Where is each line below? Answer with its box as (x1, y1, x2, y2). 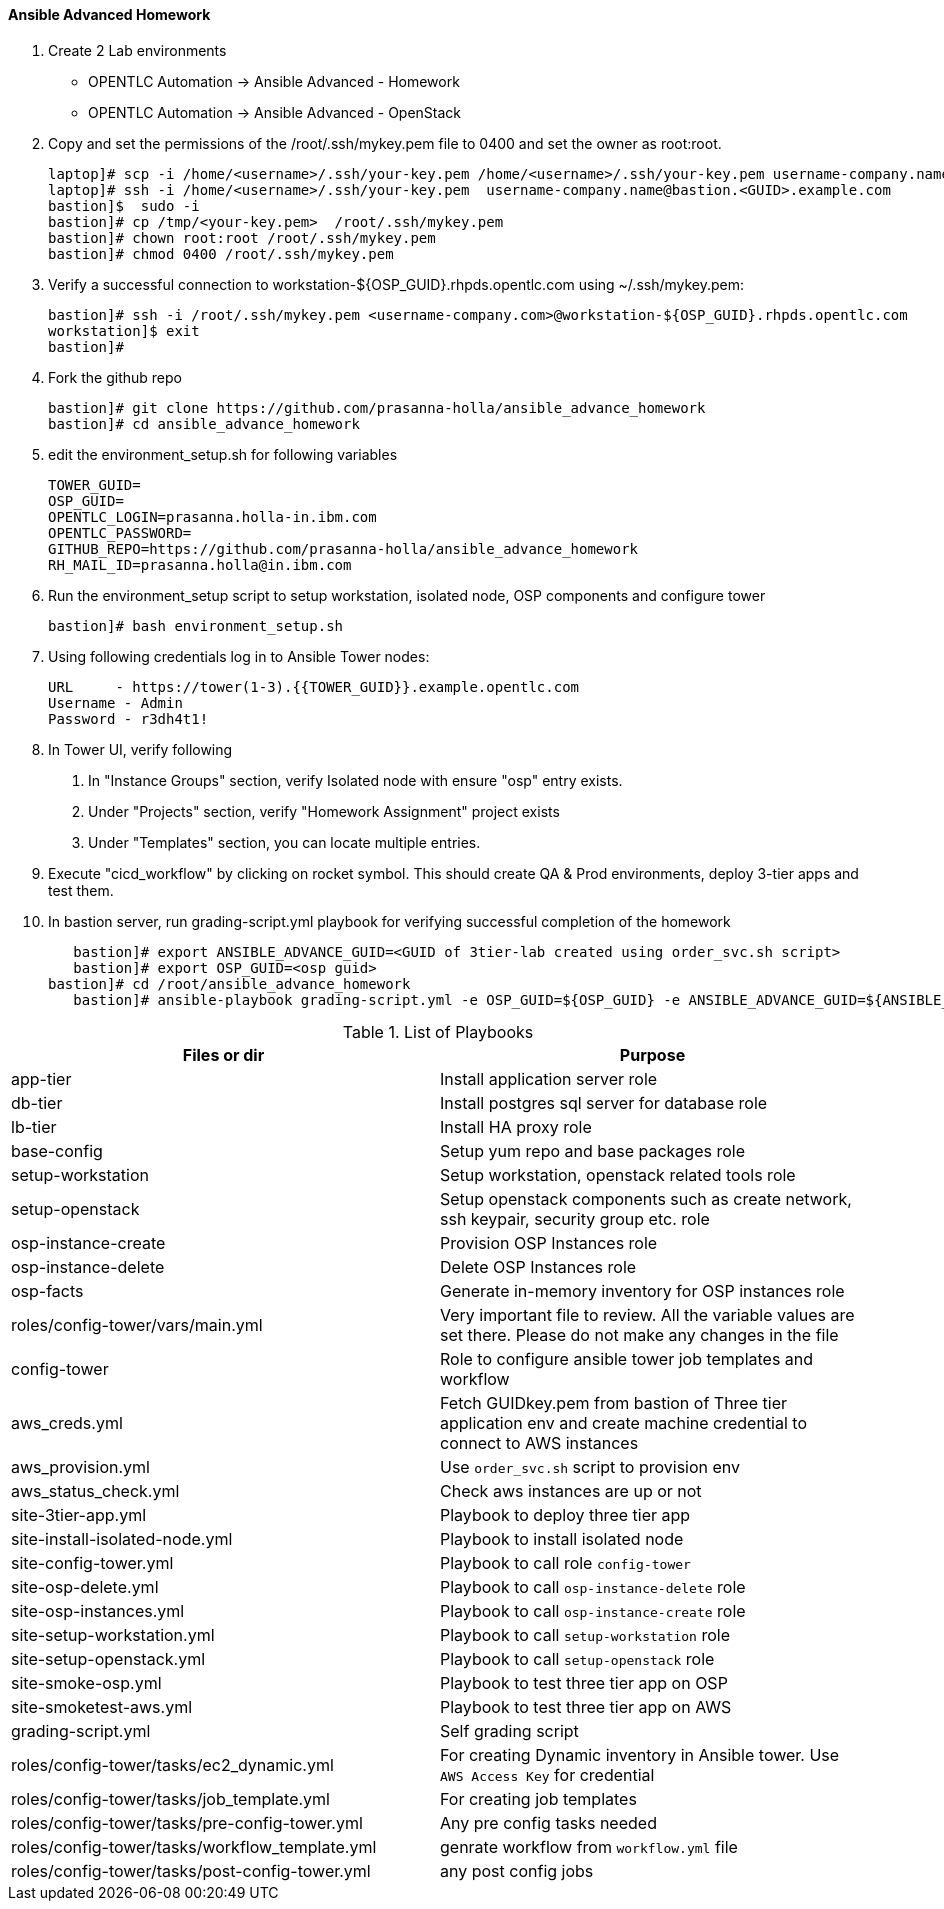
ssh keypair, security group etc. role (440, 1208, 710, 1229)
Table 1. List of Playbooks (342, 1021, 534, 1042)
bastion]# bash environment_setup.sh (48, 617, 344, 634)
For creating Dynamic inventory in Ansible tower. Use (440, 1744, 840, 1765)
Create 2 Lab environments (48, 41, 227, 59)
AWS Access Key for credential (440, 1764, 655, 1785)
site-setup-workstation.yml (11, 1624, 215, 1645)
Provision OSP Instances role (440, 1232, 658, 1253)
